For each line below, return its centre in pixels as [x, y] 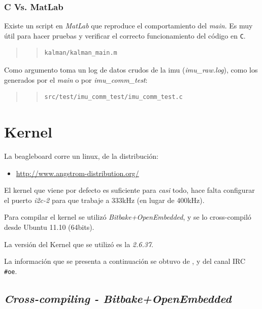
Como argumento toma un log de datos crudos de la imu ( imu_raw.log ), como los [131, 70]
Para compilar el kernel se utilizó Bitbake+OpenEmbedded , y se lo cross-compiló [128, 217]
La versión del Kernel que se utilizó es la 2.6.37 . [79, 244]
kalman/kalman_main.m [81, 53]
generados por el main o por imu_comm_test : [76, 79]
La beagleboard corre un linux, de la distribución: [81, 156]
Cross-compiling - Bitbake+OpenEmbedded [118, 298]
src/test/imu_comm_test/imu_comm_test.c [113, 97]
